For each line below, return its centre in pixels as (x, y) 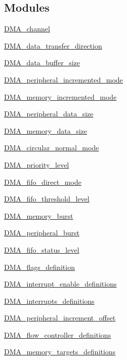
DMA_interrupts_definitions (49, 301)
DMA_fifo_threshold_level (47, 199)
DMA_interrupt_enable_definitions (60, 284)
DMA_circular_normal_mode (52, 148)
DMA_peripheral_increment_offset (60, 318)
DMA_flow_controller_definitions (58, 334)
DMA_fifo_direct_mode (43, 182)
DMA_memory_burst (39, 215)
